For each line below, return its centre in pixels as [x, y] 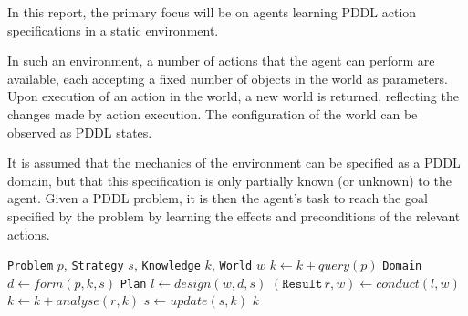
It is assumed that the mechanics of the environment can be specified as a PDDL [234, 163]
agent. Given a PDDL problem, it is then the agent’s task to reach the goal [218, 198]
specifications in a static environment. [113, 30]
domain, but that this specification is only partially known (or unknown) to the [229, 180]
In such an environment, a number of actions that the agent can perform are [221, 61]
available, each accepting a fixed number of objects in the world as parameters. [228, 78]
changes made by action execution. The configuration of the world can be [213, 113]
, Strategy [94, 265]
